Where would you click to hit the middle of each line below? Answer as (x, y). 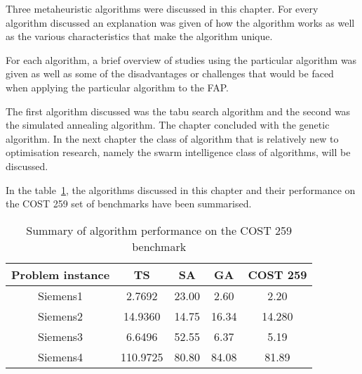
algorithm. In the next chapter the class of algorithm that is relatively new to (172, 138)
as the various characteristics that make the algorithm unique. (139, 36)
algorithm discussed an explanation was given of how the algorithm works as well (180, 22)
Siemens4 (61, 356)
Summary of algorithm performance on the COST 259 (159, 230)
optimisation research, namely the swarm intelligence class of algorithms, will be (178, 152)
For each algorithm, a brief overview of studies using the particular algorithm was (181, 59)
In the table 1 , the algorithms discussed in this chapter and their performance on (181, 189)
